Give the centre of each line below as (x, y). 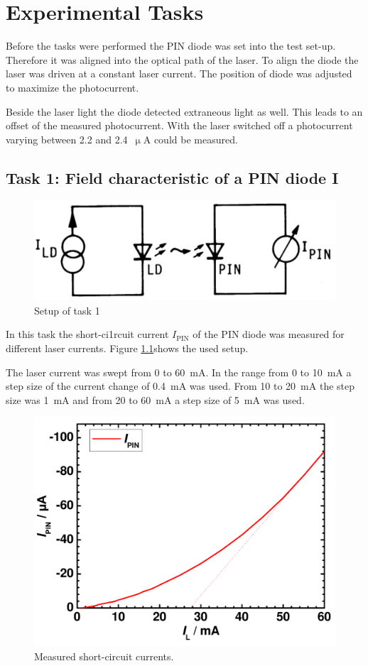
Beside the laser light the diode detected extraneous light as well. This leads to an (184, 111)
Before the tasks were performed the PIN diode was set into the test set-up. (171, 46)
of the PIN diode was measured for (269, 334)
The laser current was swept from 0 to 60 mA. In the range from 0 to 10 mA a (179, 372)
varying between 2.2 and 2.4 (67, 139)
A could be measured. (190, 139)
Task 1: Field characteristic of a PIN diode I (172, 177)
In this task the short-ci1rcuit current (87, 334)
